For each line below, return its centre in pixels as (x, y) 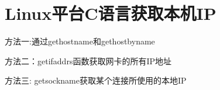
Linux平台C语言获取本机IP (111, 13)
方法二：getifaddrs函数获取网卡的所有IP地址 (88, 60)
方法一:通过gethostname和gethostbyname (80, 41)
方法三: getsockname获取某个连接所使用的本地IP (96, 80)
